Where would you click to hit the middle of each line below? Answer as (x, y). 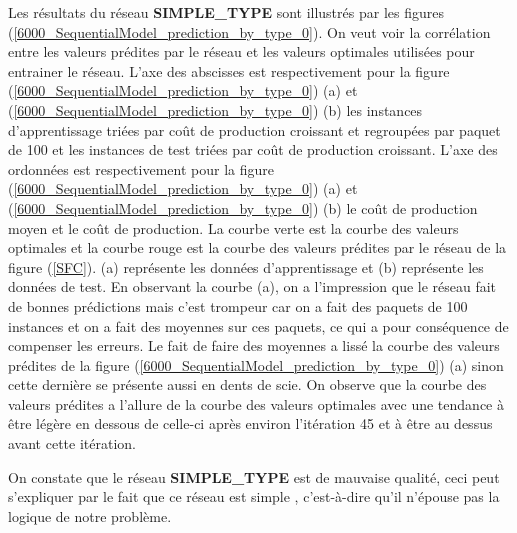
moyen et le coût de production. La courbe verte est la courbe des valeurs (233, 227)
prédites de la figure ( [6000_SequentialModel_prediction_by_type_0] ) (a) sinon (256, 364)
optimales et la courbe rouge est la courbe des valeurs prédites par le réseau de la (257, 247)
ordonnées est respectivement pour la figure (141, 168)
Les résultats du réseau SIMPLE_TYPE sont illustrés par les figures (226, 12)
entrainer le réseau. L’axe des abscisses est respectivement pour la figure (229, 70)
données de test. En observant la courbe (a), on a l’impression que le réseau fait (252, 286)
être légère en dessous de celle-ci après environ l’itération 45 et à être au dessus (250, 423)
